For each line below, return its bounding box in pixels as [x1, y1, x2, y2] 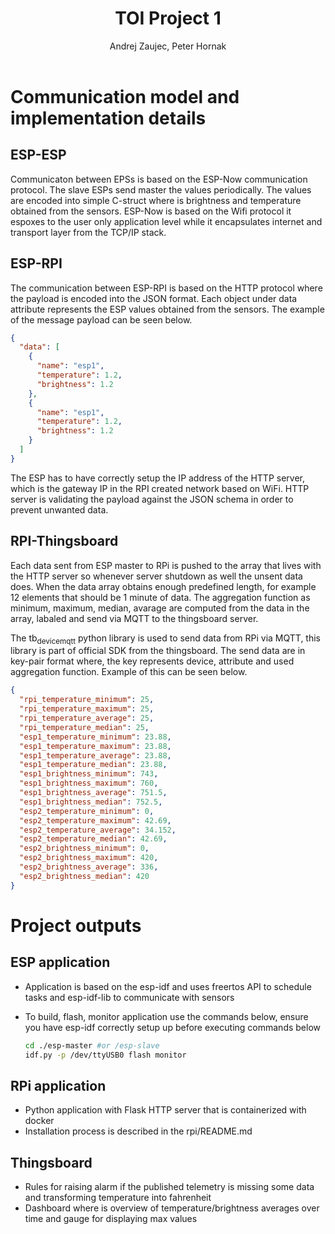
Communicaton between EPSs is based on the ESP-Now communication [10, 173, 308, 185]
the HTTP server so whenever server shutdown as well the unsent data [10, 570, 303, 582]
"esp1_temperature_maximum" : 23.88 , [19, 741, 172, 751]
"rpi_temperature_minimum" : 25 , [19, 695, 155, 705]
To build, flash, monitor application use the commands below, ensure [24, 1010, 309, 1022]
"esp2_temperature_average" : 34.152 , [19, 825, 177, 835]
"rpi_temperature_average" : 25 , [19, 713, 155, 724]
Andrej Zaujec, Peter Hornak [109, 40, 227, 52]
